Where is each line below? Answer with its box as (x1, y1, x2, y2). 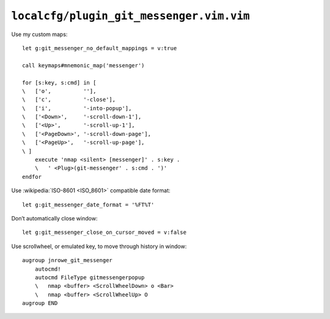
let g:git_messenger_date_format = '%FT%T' (22, 201, 155, 208)
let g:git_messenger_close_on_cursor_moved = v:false (22, 229, 186, 236)
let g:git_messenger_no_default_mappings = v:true (22, 45, 177, 51)
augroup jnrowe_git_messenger (22, 257, 113, 264)
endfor (22, 173, 42, 180)
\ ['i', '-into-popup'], (22, 105, 132, 111)
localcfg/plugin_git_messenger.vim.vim (11, 9, 250, 23)
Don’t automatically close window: (11, 214, 98, 222)
